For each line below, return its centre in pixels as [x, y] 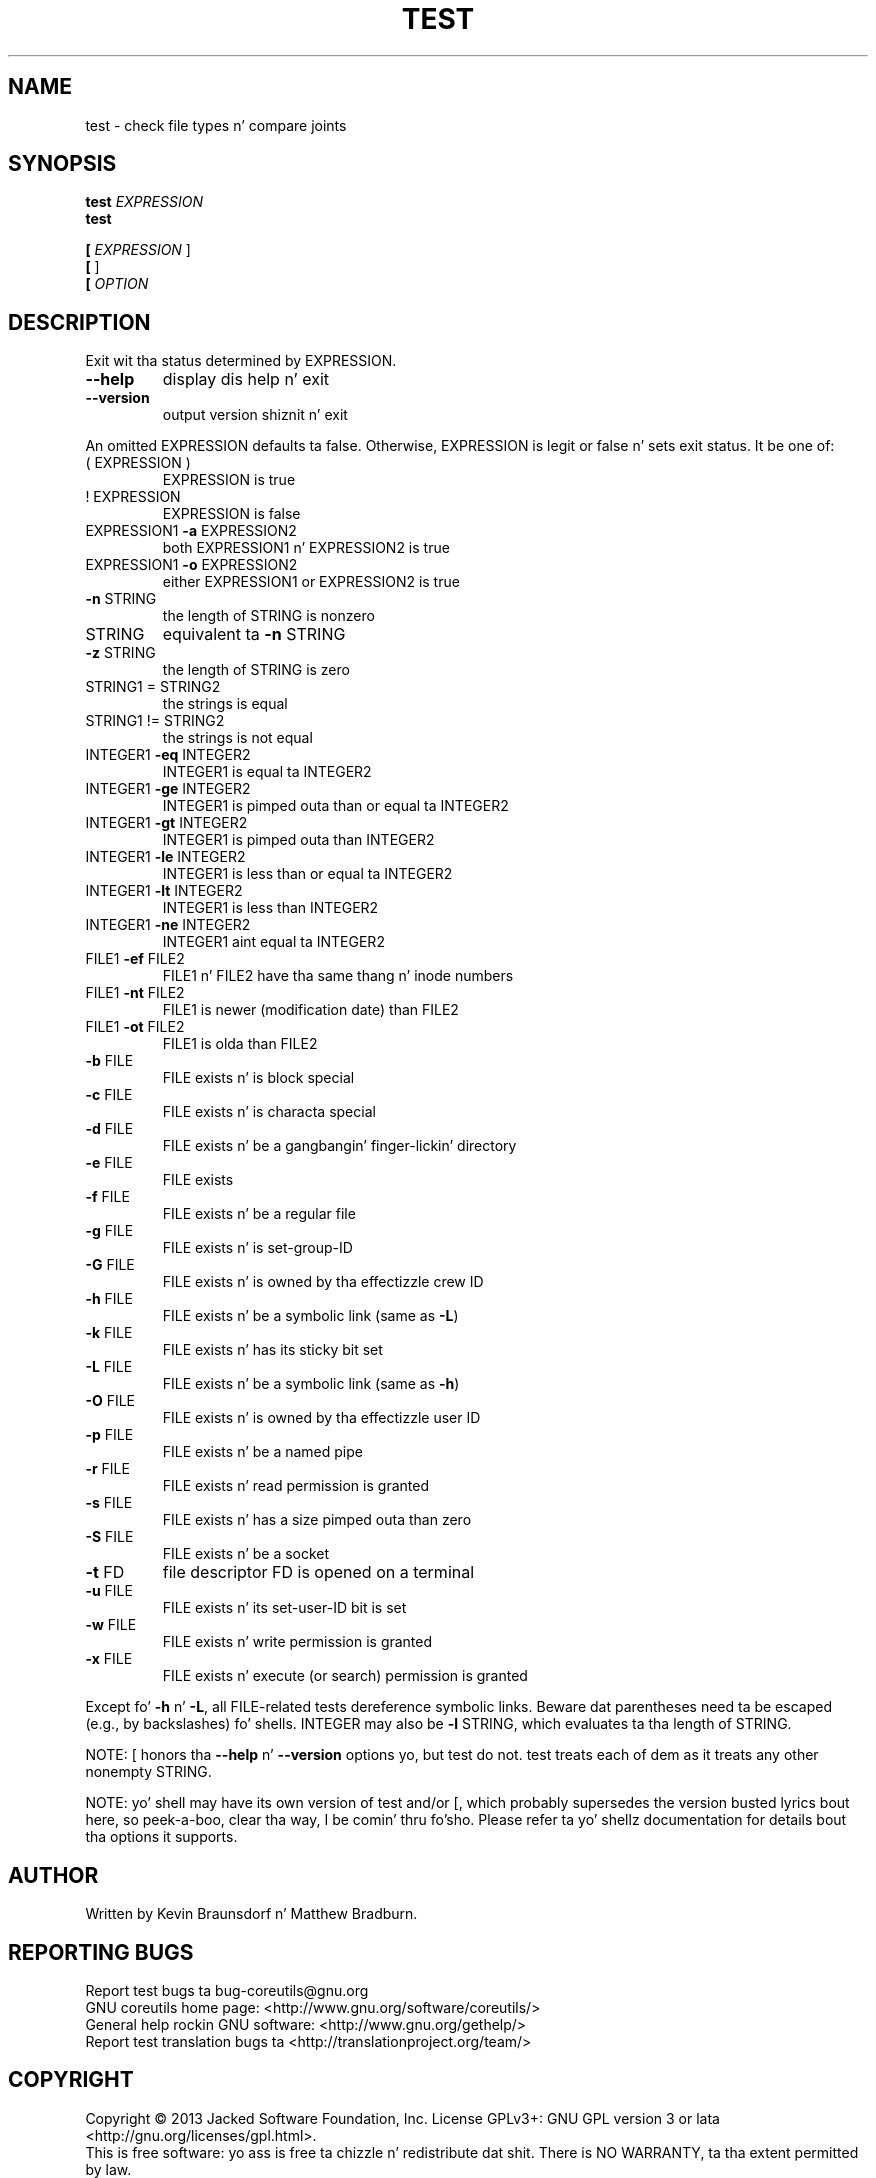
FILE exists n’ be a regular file [259, 1214]
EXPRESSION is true [229, 480]
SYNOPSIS [62, 164]
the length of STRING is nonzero [268, 616]
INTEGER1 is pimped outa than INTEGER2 [298, 840]
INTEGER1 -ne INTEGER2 [168, 925]
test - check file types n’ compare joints [216, 125]
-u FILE [109, 1591]
